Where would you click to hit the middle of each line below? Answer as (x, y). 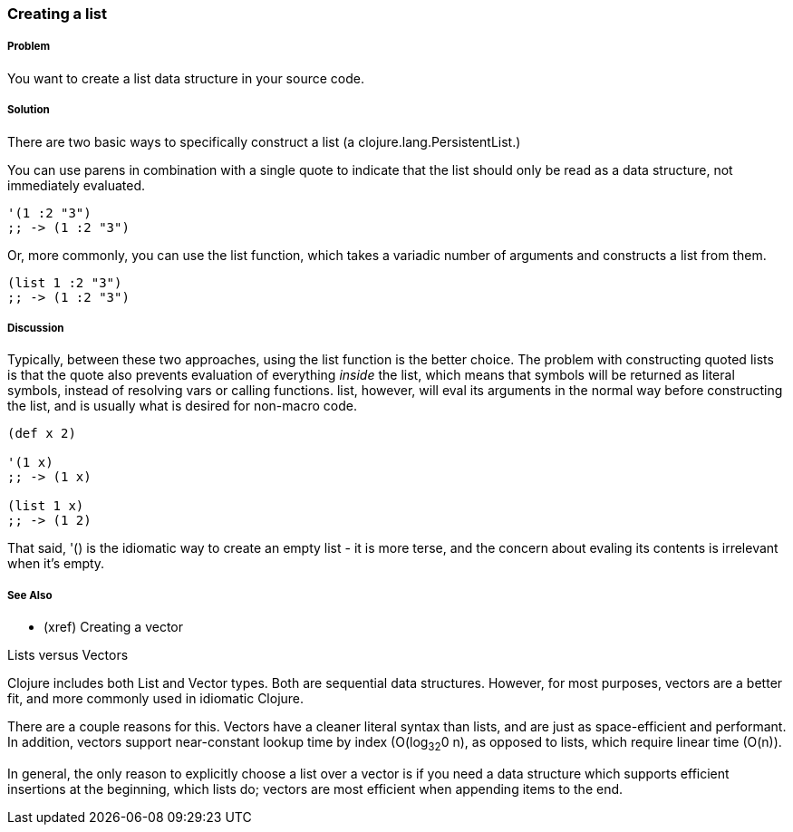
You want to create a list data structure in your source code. (186, 78)
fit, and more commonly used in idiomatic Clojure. (156, 699)
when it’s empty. (56, 564)
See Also (30, 595)
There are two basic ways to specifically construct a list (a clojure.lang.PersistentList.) (264, 141)
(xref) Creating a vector (114, 627)
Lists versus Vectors (68, 655)
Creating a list (57, 14)
